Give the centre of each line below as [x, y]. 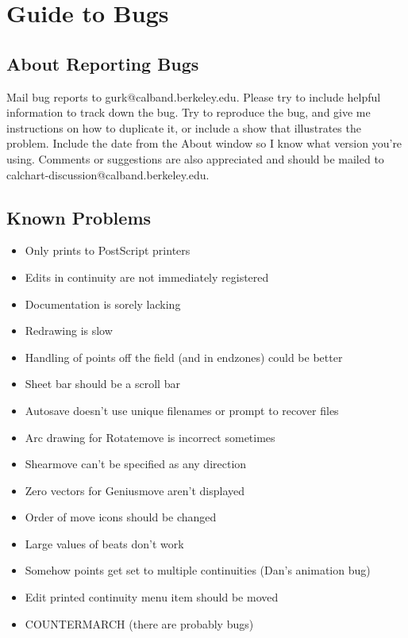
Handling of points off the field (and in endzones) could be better [184, 357]
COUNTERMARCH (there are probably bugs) [139, 623]
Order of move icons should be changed [121, 517]
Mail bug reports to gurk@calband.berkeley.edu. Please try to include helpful [194, 96]
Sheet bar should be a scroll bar [102, 384]
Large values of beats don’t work [104, 543]
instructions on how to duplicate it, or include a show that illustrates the [184, 127]
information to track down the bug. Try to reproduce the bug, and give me [189, 112]
